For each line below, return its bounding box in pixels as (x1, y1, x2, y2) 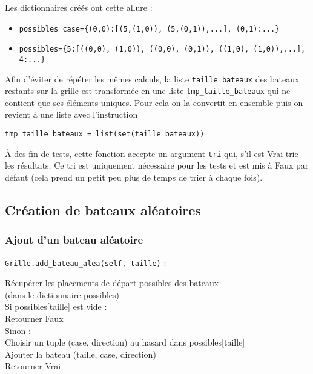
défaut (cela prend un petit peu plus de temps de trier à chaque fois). (5, 170, 263, 183)
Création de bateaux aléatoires (5, 200, 201, 219)
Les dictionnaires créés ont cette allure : (5, 1, 153, 13)
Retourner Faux (5, 312, 64, 324)
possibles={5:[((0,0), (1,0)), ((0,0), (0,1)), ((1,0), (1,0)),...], (19, 45, 306, 54)
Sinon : (5, 324, 31, 336)
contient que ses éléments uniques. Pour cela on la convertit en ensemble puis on (5, 96, 303, 109)
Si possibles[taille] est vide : (5, 300, 107, 313)
